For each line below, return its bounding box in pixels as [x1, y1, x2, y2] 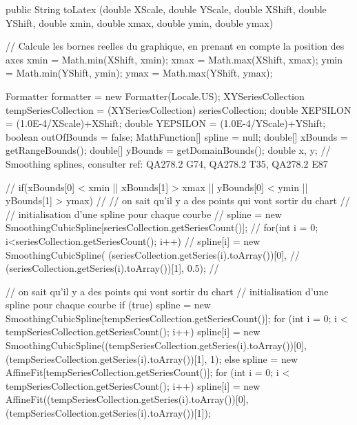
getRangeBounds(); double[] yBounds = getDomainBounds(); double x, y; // [6, 143, 331, 157]
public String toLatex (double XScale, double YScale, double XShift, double [6, 2, 327, 16]
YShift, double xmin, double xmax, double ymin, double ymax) [6, 15, 274, 30]
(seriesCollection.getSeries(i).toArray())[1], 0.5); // [6, 261, 219, 275]
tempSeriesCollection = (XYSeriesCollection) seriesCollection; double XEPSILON [6, 102, 351, 117]
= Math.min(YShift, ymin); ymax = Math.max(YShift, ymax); [6, 66, 273, 80]
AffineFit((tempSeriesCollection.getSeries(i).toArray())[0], [6, 392, 249, 406]
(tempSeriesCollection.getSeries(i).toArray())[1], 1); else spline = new [6, 351, 298, 366]
